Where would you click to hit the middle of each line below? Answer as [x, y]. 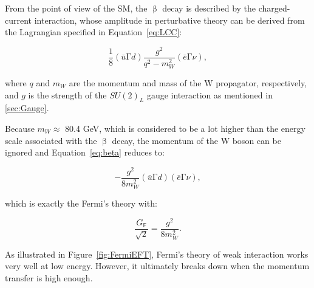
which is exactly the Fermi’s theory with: [81, 203]
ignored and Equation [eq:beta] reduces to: [85, 152]
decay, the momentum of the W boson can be [196, 140]
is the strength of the [67, 94]
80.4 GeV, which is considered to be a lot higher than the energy [185, 128]
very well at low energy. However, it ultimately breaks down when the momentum [157, 266]
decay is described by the [209, 8]
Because [20, 128]
